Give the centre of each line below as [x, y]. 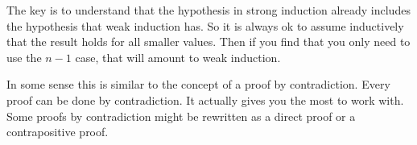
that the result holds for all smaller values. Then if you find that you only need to [208, 41]
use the [24, 57]
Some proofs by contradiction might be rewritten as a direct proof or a [181, 116]
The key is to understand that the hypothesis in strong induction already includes [208, 10]
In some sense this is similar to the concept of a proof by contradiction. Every [198, 84]
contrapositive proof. [58, 132]
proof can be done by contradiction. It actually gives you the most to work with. [205, 99]
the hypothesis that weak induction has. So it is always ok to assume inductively [205, 25]
